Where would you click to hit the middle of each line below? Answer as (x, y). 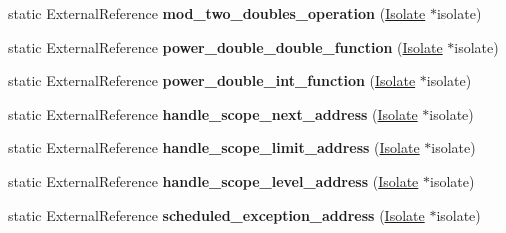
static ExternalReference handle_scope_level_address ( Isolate (213, 180)
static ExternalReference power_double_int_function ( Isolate (212, 80)
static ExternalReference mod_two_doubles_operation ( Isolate (217, 13)
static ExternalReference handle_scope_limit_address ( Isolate (214, 147)
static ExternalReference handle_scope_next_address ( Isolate (213, 113)
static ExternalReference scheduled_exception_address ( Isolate (216, 214)
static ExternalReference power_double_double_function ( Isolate (225, 46)
